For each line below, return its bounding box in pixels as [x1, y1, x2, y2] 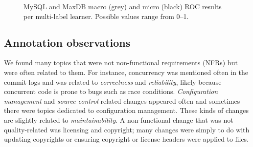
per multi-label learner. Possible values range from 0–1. [23, 11, 189, 21]
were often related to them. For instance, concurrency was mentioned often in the [4, 67, 249, 77]
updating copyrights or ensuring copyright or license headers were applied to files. [4, 134, 249, 144]
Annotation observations [4, 35, 131, 50]
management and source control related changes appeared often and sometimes [4, 95, 240, 106]
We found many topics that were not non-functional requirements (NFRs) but [4, 57, 238, 68]
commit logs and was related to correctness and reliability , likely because [4, 76, 222, 87]
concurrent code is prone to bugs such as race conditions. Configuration [4, 86, 218, 96]
